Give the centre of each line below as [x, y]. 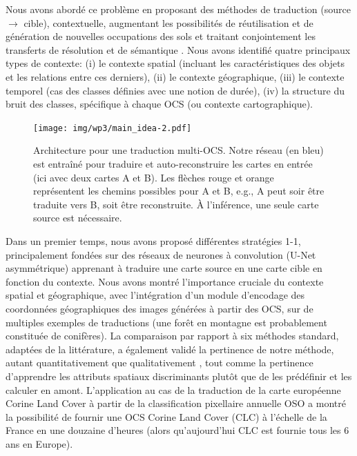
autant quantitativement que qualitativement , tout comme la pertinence [160, 363]
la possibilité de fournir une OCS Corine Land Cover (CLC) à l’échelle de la [166, 416]
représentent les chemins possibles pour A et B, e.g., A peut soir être [179, 191]
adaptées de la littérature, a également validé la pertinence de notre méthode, [170, 349]
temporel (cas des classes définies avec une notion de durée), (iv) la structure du [175, 90]
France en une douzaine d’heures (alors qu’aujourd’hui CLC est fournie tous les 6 [177, 430]
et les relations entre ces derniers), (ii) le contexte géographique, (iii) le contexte [175, 76]
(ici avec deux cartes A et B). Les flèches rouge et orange [154, 177]
